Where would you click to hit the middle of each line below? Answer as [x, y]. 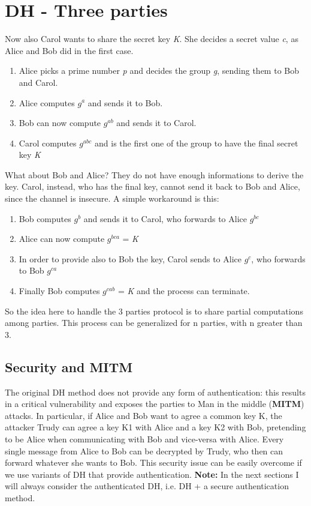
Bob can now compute [60, 123]
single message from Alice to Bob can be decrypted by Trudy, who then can [144, 450]
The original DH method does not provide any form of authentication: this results [155, 392]
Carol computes [48, 143]
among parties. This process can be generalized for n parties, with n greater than [154, 323]
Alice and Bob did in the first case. [69, 50]
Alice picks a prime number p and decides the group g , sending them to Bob [159, 71]
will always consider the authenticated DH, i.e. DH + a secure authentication [147, 486]
